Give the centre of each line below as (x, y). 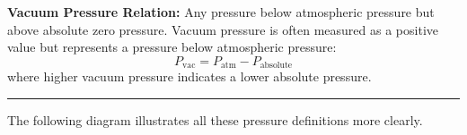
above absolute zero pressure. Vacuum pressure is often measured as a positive (223, 29)
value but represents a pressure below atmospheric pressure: (172, 47)
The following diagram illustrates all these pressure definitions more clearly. (215, 119)
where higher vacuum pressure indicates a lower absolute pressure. (189, 76)
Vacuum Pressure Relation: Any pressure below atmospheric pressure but (221, 12)
